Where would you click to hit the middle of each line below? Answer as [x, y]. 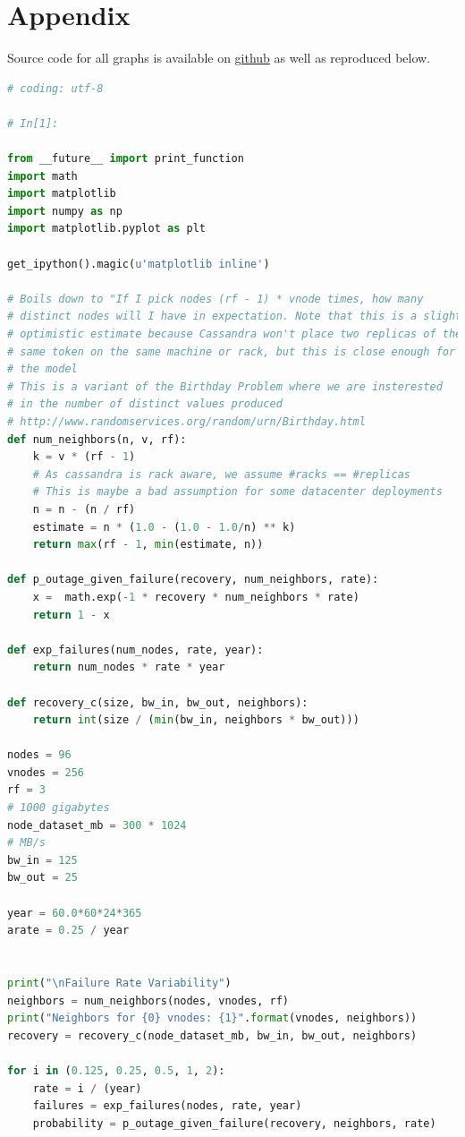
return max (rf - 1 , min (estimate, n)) [148, 545]
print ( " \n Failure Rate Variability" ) [119, 983]
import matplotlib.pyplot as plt [106, 229]
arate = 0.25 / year [68, 931]
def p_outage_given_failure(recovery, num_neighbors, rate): [193, 580]
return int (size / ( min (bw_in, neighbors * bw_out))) [196, 720]
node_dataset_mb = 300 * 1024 [97, 825]
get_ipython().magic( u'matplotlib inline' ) [139, 264]
